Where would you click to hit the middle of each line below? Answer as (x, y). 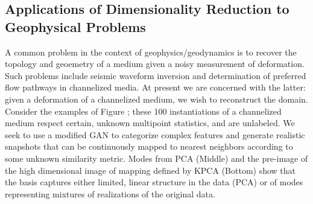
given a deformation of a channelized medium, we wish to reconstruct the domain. (156, 99)
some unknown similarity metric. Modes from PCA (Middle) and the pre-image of (156, 158)
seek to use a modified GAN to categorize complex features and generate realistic (155, 134)
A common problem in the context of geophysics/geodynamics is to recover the (151, 52)
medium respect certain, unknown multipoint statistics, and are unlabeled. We (150, 123)
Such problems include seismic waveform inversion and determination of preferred (156, 75)
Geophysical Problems (75, 26)
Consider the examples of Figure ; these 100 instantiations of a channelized (143, 111)
